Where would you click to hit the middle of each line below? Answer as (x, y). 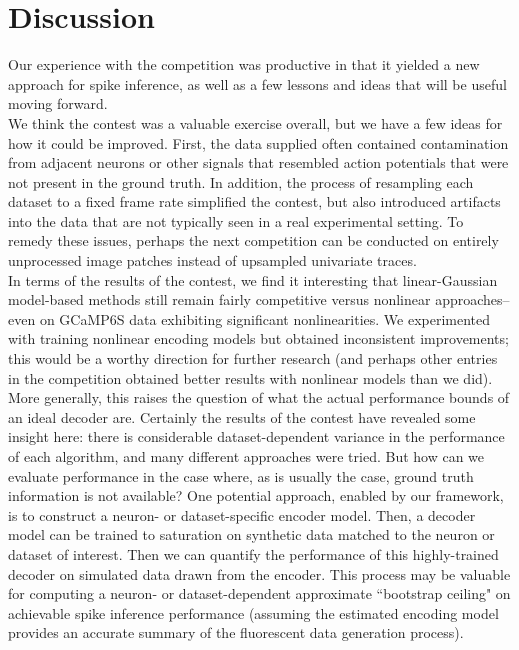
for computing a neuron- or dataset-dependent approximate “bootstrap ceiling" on (259, 593)
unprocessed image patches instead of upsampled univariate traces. (212, 260)
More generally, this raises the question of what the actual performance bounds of (259, 397)
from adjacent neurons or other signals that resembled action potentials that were (258, 162)
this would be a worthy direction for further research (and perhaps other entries (253, 358)
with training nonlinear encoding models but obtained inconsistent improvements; (258, 338)
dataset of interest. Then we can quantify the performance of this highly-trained (253, 553)
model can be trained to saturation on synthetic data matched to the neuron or (251, 534)
